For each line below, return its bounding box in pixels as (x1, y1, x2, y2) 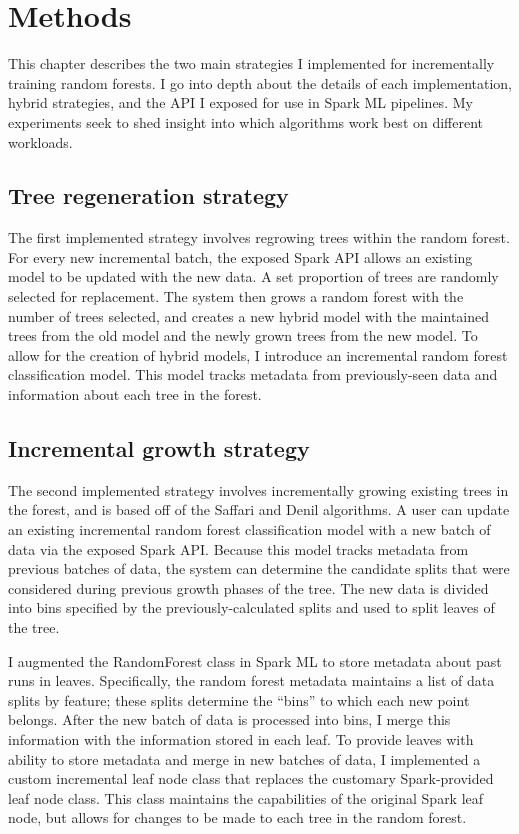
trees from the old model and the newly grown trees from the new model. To (8, 325, 478, 346)
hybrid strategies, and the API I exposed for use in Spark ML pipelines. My (8, 92, 473, 113)
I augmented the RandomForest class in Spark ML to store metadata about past (8, 650, 502, 671)
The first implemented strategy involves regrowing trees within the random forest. (8, 227, 510, 248)
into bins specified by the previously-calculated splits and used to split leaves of (8, 597, 495, 618)
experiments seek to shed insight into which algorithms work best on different (8, 111, 484, 132)
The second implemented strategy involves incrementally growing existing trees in (8, 479, 509, 500)
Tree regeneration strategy (8, 180, 289, 211)
